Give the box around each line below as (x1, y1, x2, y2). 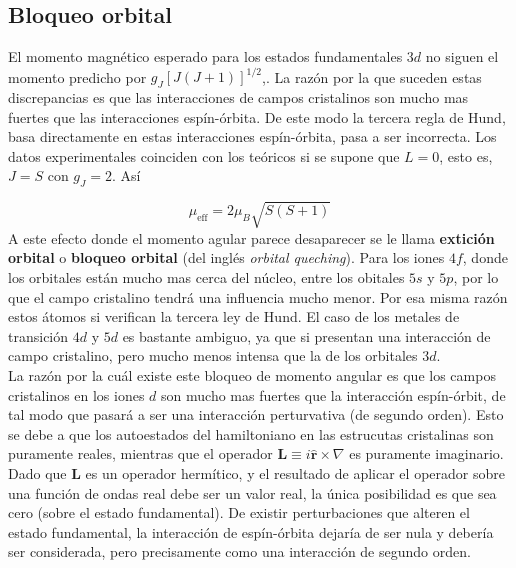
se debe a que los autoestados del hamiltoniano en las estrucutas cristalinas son (8, 423, 494, 444)
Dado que (8, 462, 67, 483)
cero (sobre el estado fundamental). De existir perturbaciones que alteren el (8, 502, 470, 523)
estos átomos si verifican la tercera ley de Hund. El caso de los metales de (8, 306, 460, 327)
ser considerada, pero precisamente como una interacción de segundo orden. (8, 541, 471, 562)
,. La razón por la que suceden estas (262, 66, 482, 87)
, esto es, (439, 145, 493, 166)
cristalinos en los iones (8, 384, 145, 405)
